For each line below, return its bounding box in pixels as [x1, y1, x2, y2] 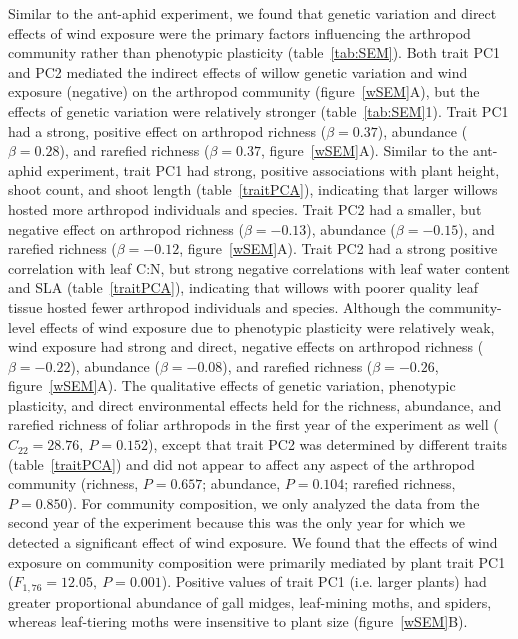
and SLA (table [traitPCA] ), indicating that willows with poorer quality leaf [8, 277, 479, 298]
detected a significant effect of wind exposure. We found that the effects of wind [8, 532, 498, 553]
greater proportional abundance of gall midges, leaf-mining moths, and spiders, [8, 591, 492, 612]
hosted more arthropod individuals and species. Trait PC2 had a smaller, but [8, 198, 482, 219]
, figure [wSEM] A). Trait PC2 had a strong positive [179, 238, 498, 259]
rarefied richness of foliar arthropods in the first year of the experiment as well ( [8, 414, 499, 435]
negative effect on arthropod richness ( [8, 218, 244, 239]
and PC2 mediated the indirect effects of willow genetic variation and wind [8, 61, 468, 82]
